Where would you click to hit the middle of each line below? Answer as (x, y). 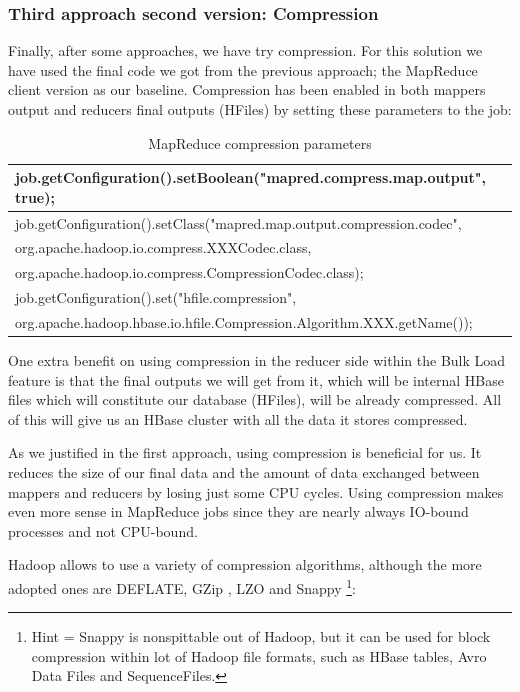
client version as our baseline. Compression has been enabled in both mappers (247, 89)
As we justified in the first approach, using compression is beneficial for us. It (245, 452)
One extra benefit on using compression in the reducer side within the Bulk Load (257, 360)
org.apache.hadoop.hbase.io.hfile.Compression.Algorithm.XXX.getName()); (244, 322)
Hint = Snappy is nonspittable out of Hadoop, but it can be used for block (261, 636)
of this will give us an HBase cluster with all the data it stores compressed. (238, 418)
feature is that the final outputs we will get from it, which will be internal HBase (256, 379)
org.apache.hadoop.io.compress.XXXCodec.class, (163, 247)
